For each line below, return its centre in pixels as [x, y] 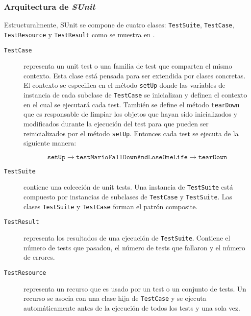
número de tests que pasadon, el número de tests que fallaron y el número [135, 247]
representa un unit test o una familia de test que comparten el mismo [128, 66]
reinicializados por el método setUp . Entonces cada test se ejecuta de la [131, 133]
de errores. [39, 257]
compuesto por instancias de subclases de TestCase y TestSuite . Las [128, 197]
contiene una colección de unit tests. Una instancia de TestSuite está [128, 187]
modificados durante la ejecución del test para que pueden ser [116, 123]
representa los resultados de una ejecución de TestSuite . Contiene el [127, 238]
